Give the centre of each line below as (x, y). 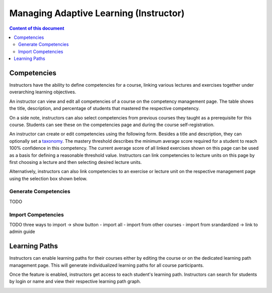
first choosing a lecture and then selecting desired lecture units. (76, 162)
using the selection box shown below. (48, 179)
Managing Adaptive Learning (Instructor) (97, 13)
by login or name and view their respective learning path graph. (75, 281)
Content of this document (37, 28)
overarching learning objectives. (43, 92)
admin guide (22, 231)
